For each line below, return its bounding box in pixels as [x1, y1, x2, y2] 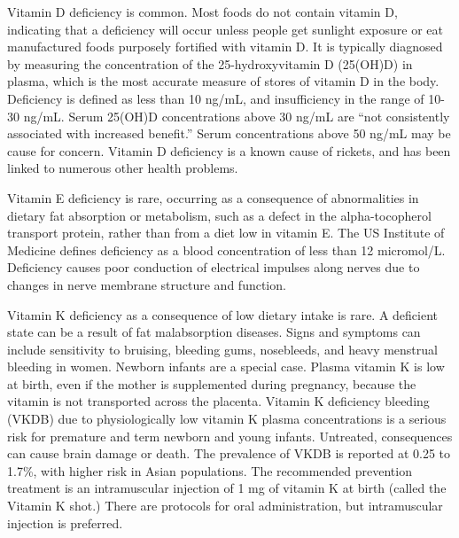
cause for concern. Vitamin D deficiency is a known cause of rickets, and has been [7, 141, 451, 160]
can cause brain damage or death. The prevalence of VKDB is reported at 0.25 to [7, 444, 451, 463]
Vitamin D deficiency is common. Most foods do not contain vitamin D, [7, 3, 398, 20]
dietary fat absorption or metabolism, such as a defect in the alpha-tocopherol [7, 206, 432, 224]
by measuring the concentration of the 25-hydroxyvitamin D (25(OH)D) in [7, 54, 413, 73]
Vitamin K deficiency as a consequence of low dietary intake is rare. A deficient [7, 305, 439, 324]
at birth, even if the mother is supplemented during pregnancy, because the [7, 374, 416, 393]
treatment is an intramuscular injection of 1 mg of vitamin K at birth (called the [7, 479, 447, 497]
